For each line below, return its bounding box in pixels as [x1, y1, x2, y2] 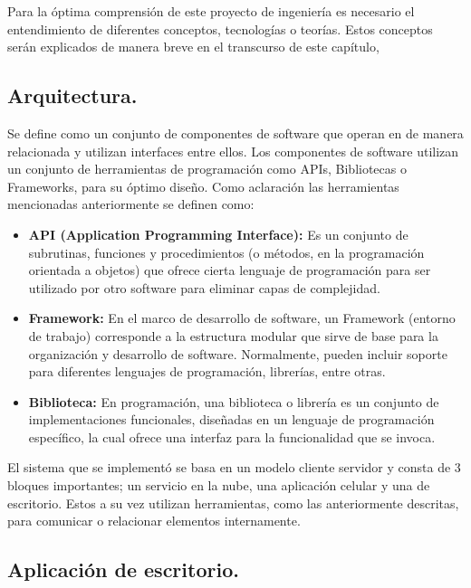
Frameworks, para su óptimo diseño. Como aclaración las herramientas [7, 176, 399, 195]
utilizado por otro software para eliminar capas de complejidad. [28, 278, 380, 297]
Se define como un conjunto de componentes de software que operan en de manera [7, 123, 464, 142]
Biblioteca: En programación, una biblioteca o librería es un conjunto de [28, 392, 439, 411]
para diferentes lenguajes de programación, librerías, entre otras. [28, 362, 386, 381]
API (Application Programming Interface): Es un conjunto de [28, 224, 409, 243]
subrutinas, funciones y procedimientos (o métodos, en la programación [28, 242, 425, 261]
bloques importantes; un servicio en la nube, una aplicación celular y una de [7, 476, 430, 495]
